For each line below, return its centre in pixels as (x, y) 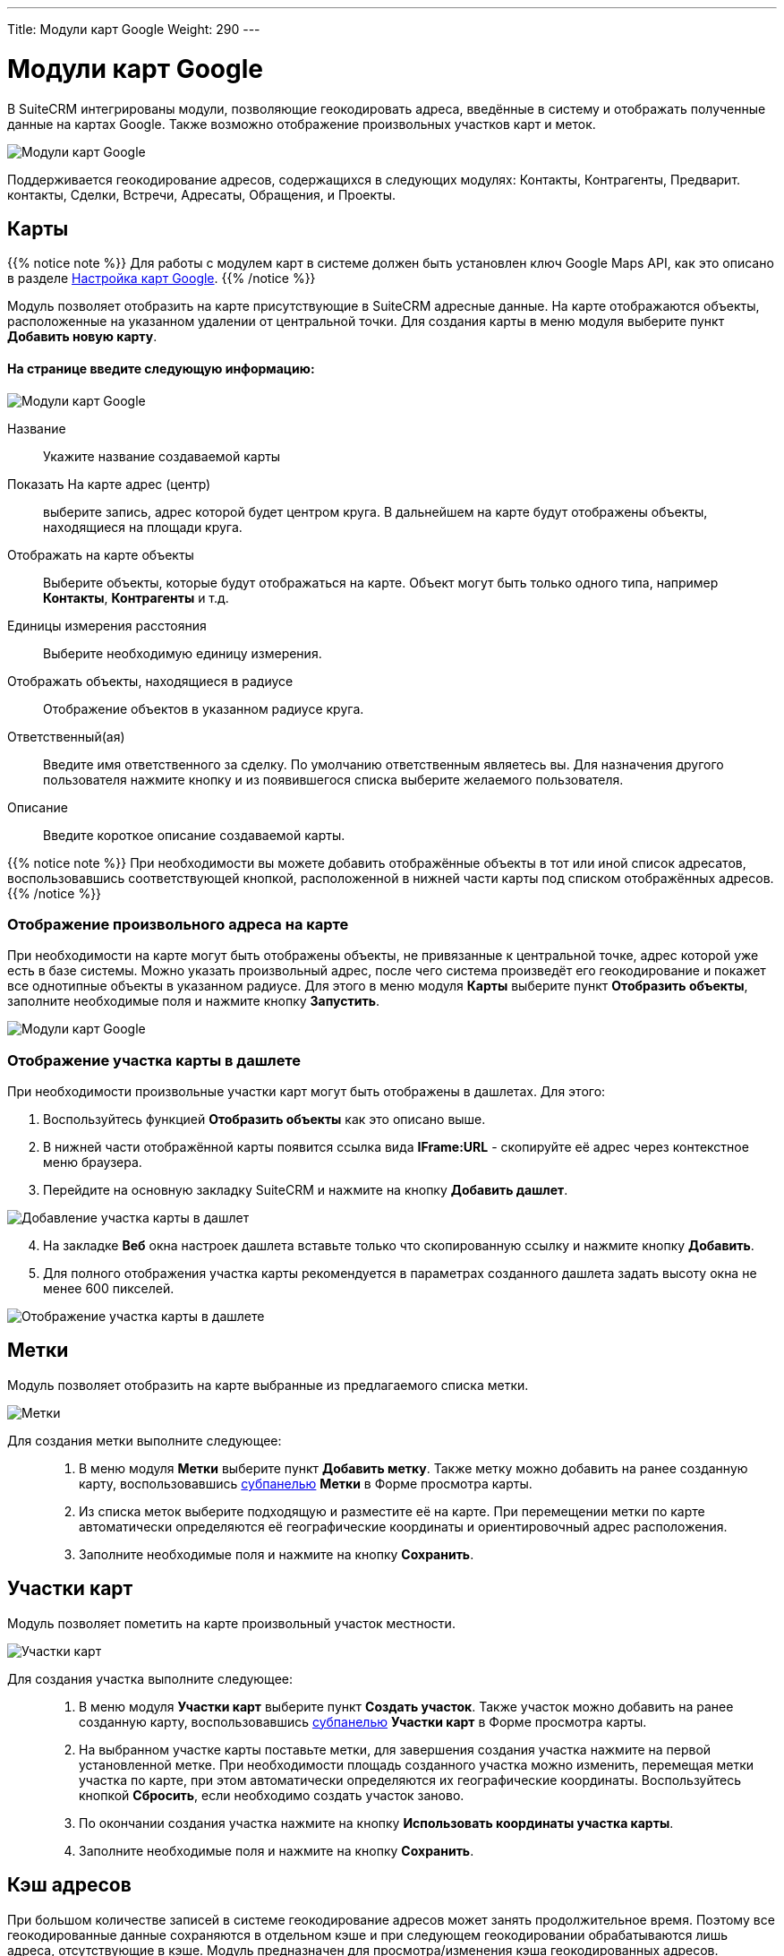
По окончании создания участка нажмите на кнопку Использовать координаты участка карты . (376, 1823)
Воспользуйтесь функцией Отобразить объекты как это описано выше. (264, 1120)
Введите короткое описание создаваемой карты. (194, 835)
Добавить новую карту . (82, 337)
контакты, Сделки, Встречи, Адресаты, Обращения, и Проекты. (202, 194)
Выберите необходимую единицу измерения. (183, 653)
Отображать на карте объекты (101, 554)
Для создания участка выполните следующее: (150, 1678)
